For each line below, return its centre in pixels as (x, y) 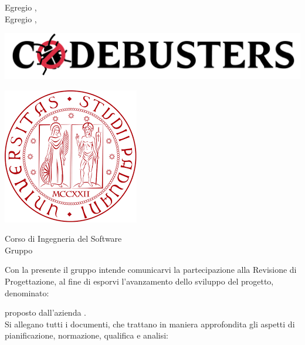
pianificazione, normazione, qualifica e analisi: (87, 335)
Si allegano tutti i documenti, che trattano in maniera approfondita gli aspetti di (150, 324)
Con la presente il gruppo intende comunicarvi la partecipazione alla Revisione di (151, 270)
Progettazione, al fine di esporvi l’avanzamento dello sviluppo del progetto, (139, 281)
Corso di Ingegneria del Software (63, 239)
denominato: (27, 292)
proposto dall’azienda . (45, 312)
